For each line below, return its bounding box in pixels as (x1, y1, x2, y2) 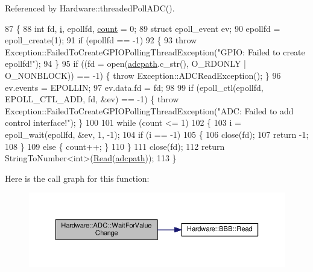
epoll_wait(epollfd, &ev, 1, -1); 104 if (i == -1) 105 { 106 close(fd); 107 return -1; (5, 128, 309, 140)
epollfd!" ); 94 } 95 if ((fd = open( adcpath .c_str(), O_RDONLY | (5, 57, 246, 70)
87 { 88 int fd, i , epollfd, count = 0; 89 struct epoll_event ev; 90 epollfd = (5, 22, 280, 34)
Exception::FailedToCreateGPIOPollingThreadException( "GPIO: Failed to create (5, 45, 305, 58)
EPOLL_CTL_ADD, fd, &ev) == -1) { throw (5, 93, 179, 105)
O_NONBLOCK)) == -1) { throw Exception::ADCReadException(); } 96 (5, 69, 281, 81)
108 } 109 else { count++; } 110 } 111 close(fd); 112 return (5, 140, 225, 152)
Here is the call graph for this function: (5, 172, 150, 184)
